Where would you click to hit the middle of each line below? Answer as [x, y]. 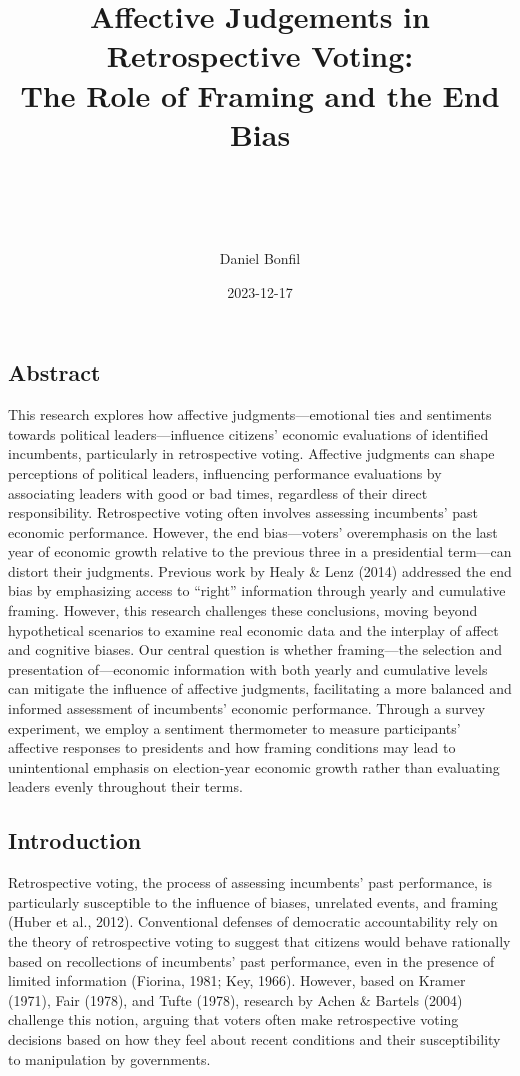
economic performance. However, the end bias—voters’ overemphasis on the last [253, 531]
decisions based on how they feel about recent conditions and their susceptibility [254, 1038]
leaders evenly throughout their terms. [125, 786]
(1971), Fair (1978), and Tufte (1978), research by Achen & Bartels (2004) [235, 999]
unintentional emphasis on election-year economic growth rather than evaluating [254, 766]
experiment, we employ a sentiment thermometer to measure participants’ [234, 727]
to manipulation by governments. [109, 1058]
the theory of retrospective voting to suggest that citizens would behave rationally [259, 940]
